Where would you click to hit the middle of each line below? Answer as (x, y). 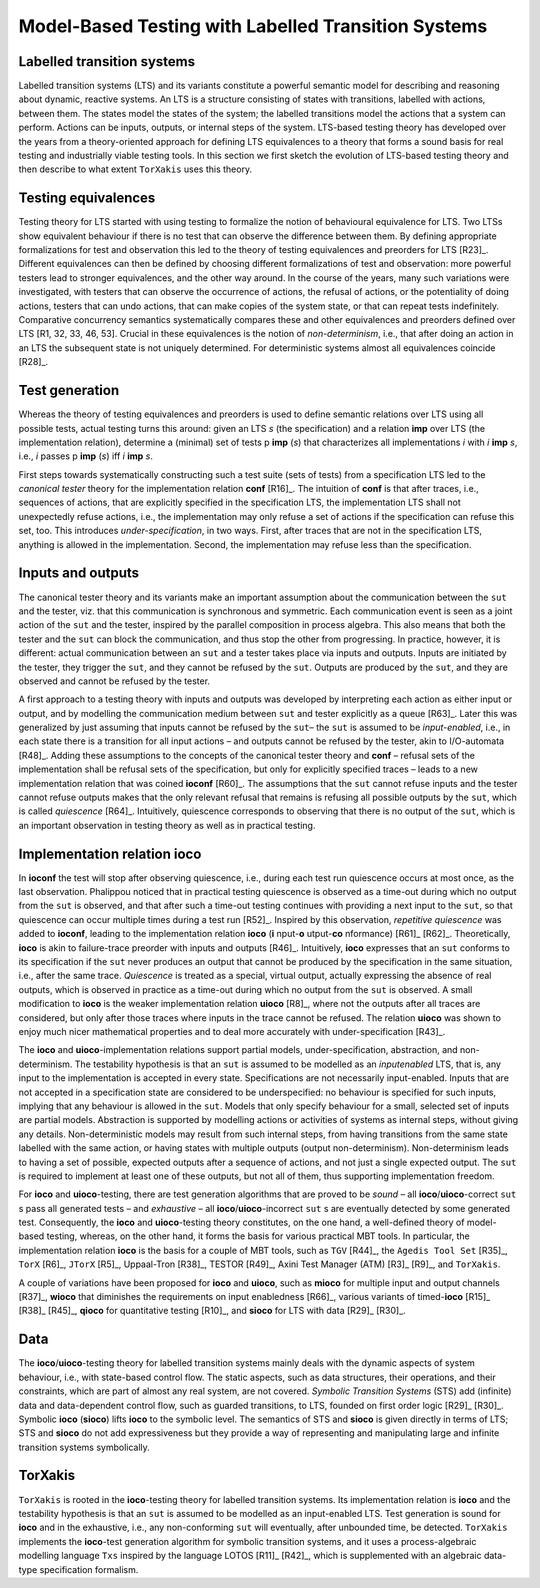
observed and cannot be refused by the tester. (114, 681)
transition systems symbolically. (84, 1447)
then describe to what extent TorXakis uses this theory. (135, 169)
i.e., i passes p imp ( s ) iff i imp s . (86, 456)
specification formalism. (89, 1569)
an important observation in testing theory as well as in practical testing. (167, 825)
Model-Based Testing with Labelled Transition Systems (253, 26)
